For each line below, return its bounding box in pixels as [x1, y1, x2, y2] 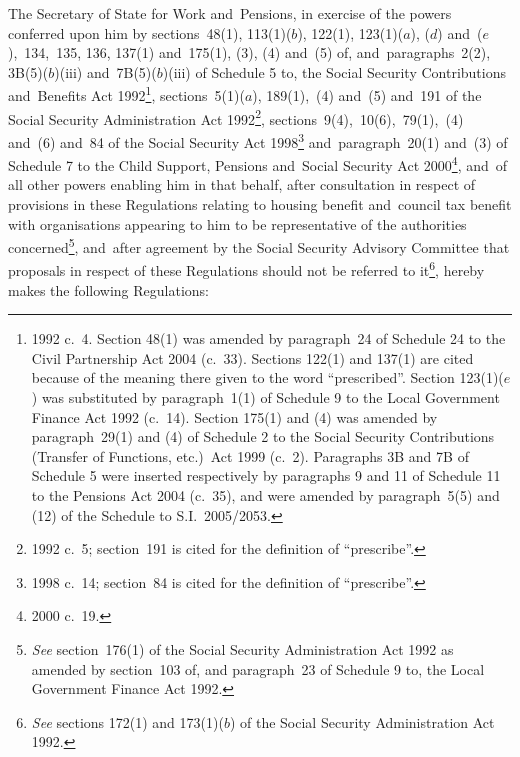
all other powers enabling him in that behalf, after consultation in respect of [8, 174, 476, 195]
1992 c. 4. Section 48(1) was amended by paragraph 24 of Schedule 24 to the [31, 328, 506, 349]
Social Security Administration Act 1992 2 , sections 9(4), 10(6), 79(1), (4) [8, 105, 464, 129]
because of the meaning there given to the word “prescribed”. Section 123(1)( [31, 367, 504, 388]
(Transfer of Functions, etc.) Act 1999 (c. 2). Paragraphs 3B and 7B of [31, 445, 469, 466]
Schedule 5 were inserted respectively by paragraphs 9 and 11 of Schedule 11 [31, 465, 501, 486]
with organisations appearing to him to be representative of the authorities [8, 213, 467, 234]
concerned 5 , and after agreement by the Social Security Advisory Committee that [8, 234, 510, 257]
